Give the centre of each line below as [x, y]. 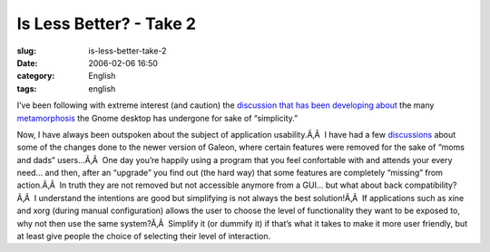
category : [36, 76]
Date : [27, 63]
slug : [26, 51]
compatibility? [431, 185]
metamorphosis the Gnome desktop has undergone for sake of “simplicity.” [157, 118]
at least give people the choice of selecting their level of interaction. [144, 237]
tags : [27, 88]
